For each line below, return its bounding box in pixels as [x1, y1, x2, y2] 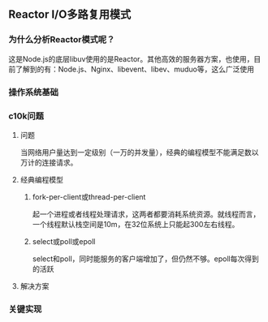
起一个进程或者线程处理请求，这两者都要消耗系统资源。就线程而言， [32, 209, 261, 219]
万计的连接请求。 [19, 157, 78, 167]
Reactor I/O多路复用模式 [8, 7, 132, 22]
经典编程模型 [19, 174, 63, 184]
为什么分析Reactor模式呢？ [8, 34, 115, 45]
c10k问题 [8, 110, 45, 122]
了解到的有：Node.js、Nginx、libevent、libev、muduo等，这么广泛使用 [15, 64, 254, 74]
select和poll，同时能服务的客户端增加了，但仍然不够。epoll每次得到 [32, 254, 259, 264]
